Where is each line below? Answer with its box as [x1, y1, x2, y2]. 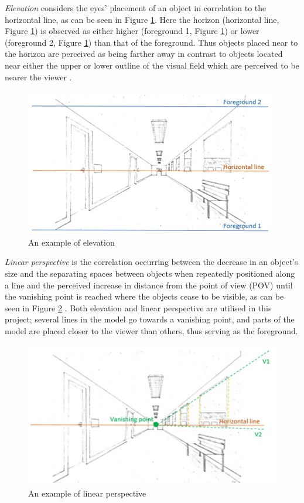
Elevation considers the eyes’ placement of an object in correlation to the [5, 2, 267, 13]
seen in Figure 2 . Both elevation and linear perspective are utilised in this [5, 301, 272, 314]
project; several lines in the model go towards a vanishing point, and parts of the [5, 313, 295, 325]
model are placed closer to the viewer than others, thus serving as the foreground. [5, 324, 298, 337]
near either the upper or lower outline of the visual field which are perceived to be [5, 59, 299, 71]
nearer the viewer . [5, 70, 72, 83]
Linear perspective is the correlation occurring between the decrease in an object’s [5, 256, 298, 268]
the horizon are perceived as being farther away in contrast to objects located [5, 47, 283, 60]
